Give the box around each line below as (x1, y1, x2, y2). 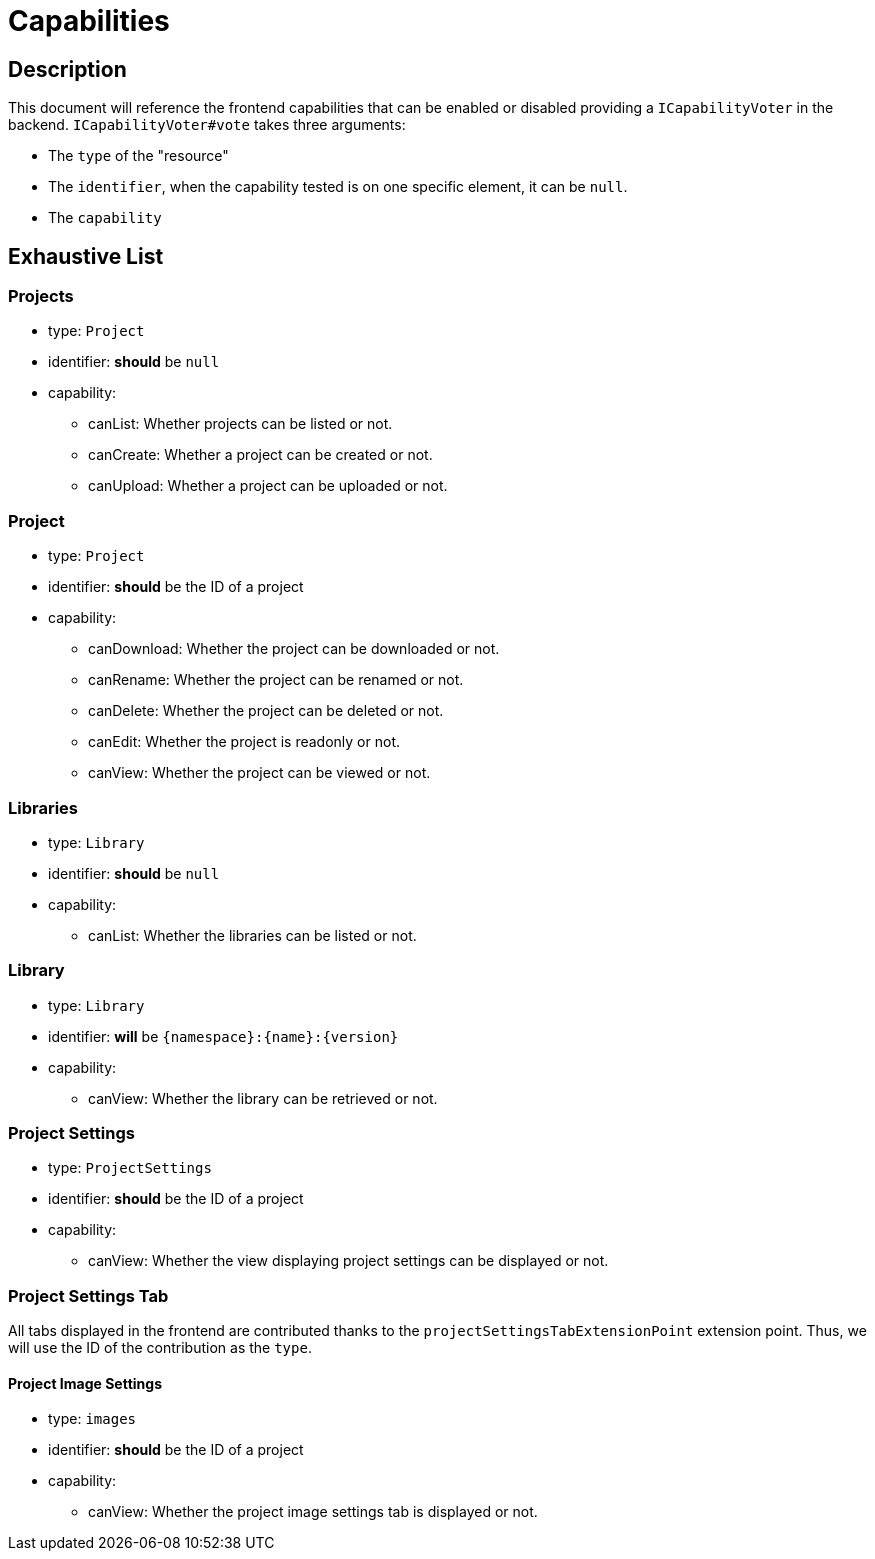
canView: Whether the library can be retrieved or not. (88, 1089, 438, 1107)
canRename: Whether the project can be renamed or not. (88, 671, 464, 689)
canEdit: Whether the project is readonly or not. (88, 733, 400, 751)
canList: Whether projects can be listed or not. (88, 415, 393, 433)
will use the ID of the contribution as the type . (8, 1339, 312, 1357)
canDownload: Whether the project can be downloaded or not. (88, 640, 500, 658)
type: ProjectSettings (48, 1159, 212, 1177)
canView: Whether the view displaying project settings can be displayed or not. (88, 1252, 609, 1270)
